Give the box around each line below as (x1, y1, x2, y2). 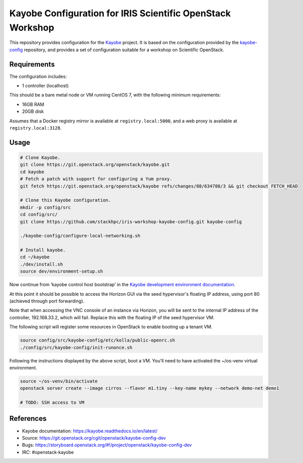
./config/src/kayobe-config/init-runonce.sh (20, 345, 133, 350)
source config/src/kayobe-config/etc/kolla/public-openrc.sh (20, 337, 175, 343)
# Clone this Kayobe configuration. (20, 197, 111, 203)
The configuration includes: (9, 73, 67, 79)
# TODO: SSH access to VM (20, 399, 85, 406)
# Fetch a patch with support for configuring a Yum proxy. (20, 176, 173, 182)
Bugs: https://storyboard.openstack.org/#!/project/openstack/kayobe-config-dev (22, 442, 192, 448)
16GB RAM (22, 101, 45, 107)
